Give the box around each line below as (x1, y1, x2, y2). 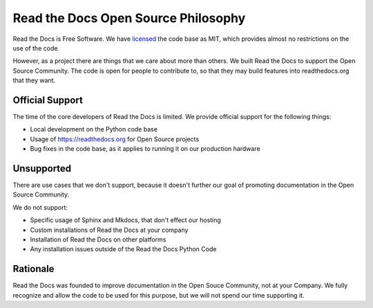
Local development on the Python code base (30, 125, 158, 134)
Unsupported (12, 163, 72, 174)
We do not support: (12, 203, 68, 211)
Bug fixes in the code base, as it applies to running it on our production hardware (30, 145, 260, 153)
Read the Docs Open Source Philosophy (12, 10, 246, 26)
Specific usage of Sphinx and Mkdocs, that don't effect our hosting (30, 216, 221, 224)
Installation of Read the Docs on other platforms (30, 235, 166, 244)
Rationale (12, 263, 55, 275)
